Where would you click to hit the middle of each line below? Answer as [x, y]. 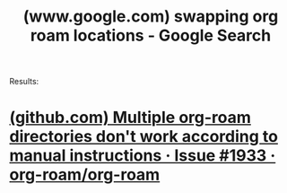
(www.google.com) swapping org [151, 17]
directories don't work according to [143, 137]
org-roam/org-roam [85, 175]
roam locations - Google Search [151, 35]
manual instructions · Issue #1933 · [143, 156]
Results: [24, 82]
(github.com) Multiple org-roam [130, 118]
